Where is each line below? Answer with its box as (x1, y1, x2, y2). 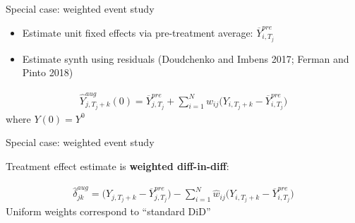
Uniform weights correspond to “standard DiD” (6, 204, 211, 219)
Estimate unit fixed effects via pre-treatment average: (22, 25, 253, 40)
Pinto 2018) (22, 65, 73, 80)
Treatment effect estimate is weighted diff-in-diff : (6, 158, 229, 173)
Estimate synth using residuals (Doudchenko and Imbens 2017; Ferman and (22, 51, 349, 66)
